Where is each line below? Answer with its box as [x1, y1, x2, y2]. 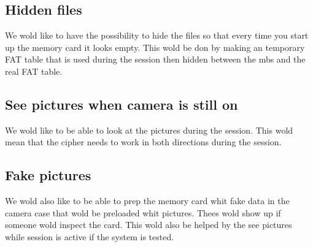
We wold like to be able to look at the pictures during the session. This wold [5, 123, 293, 136]
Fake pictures [5, 165, 91, 184]
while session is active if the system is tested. [5, 230, 174, 243]
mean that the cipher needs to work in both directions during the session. [5, 135, 282, 148]
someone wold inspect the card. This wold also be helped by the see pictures [5, 218, 292, 231]
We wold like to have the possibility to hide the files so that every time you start [5, 29, 309, 42]
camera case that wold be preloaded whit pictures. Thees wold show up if [5, 206, 281, 219]
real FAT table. [5, 64, 63, 77]
